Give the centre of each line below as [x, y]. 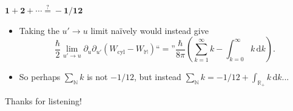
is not [97, 77]
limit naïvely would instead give [150, 30]
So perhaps [40, 77]
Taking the [39, 30]
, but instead [158, 77]
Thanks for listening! [43, 101]
